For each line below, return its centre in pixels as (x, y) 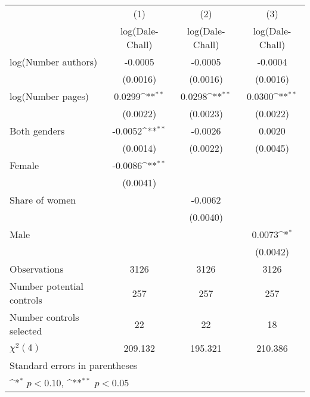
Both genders (37, 131)
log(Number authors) (54, 62)
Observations (37, 269)
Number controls (44, 317)
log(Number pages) (49, 96)
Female (24, 165)
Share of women (43, 200)
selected (26, 331)
